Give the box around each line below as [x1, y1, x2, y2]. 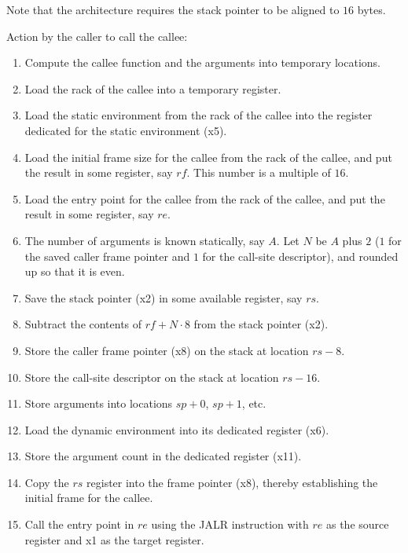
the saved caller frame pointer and [24, 247, 190, 264]
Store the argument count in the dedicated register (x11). [24, 448, 302, 464]
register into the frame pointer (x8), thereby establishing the [86, 474, 378, 490]
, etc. [241, 395, 266, 412]
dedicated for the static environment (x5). [24, 122, 227, 138]
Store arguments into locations [24, 395, 173, 412]
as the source [325, 516, 389, 533]
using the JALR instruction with [151, 516, 309, 533]
